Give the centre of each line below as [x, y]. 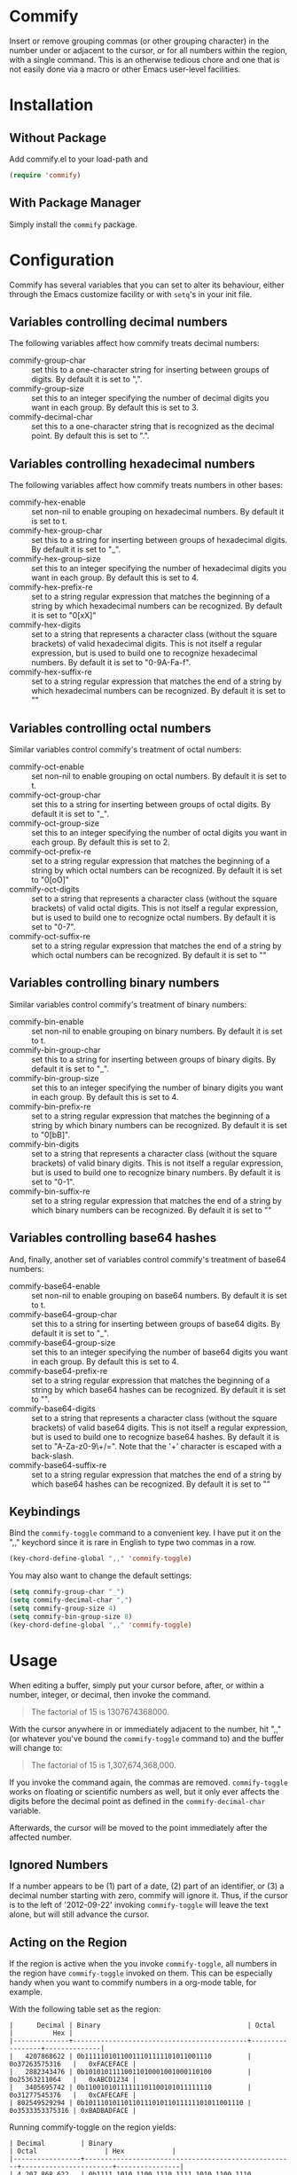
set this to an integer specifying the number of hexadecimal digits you [159, 569]
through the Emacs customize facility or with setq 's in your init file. [131, 294]
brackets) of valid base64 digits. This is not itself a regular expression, [160, 1427]
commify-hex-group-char [56, 530]
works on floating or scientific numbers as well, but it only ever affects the [145, 1791]
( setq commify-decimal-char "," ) [71, 1600]
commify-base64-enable [55, 1286]
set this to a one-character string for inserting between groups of [151, 370]
